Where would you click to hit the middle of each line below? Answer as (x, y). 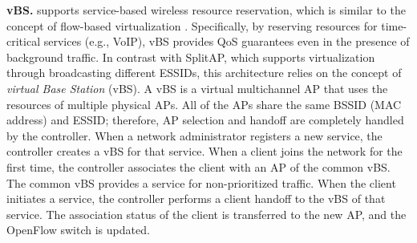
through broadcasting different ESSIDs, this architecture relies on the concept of (204, 73)
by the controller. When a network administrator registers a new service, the (194, 135)
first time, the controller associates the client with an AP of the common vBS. (198, 166)
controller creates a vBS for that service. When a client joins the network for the (204, 151)
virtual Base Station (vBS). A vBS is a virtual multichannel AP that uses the (197, 88)
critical (24, 41)
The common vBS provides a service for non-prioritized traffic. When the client (201, 182)
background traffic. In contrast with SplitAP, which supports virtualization (191, 57)
